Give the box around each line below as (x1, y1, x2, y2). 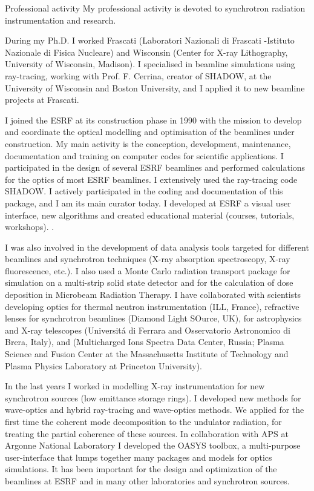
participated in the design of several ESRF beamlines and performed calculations (5, 161, 306, 174)
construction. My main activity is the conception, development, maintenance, (5, 137, 291, 150)
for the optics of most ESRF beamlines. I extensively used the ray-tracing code (5, 173, 298, 185)
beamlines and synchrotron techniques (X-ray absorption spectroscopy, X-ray (5, 252, 290, 265)
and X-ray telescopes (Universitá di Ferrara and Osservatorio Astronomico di (5, 323, 290, 336)
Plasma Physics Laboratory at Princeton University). (5, 359, 202, 372)
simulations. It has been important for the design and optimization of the (5, 463, 277, 475)
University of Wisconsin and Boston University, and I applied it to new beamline (5, 81, 305, 94)
